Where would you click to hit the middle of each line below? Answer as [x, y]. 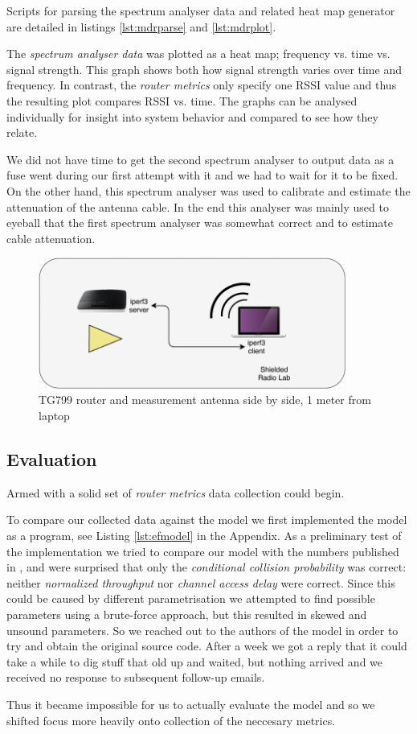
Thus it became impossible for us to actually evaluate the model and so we [191, 704]
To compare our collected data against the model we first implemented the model [207, 520]
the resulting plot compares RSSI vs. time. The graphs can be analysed [182, 100]
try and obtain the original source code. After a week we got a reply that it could [207, 646]
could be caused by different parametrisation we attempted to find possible [191, 598]
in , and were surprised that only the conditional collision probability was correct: [206, 567]
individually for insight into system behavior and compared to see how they [192, 116]
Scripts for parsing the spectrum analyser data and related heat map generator [201, 10]
